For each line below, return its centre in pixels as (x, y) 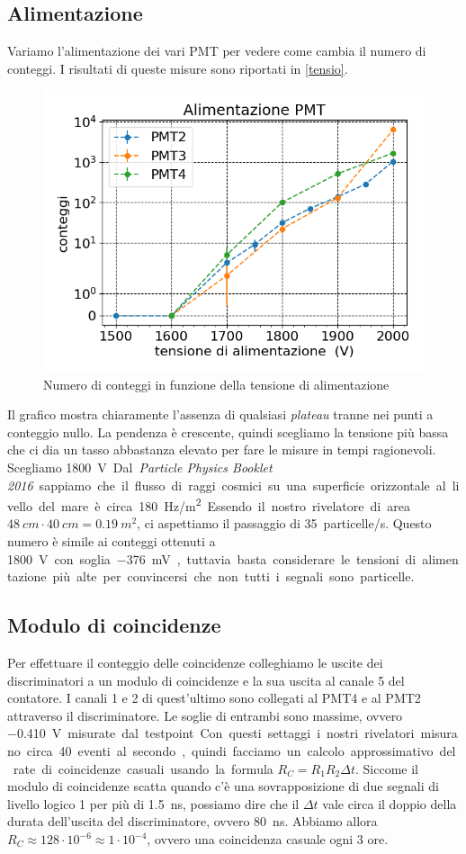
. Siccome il (386, 768)
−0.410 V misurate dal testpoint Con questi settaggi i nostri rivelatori (211, 733)
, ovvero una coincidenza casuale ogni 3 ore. (268, 839)
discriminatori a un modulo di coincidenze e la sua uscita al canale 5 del (206, 680)
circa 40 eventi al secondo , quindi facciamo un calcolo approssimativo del (241, 751)
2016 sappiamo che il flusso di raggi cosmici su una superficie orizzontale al (227, 485)
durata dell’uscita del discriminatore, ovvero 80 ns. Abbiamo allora (193, 821)
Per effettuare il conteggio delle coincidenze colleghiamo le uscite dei (195, 663)
